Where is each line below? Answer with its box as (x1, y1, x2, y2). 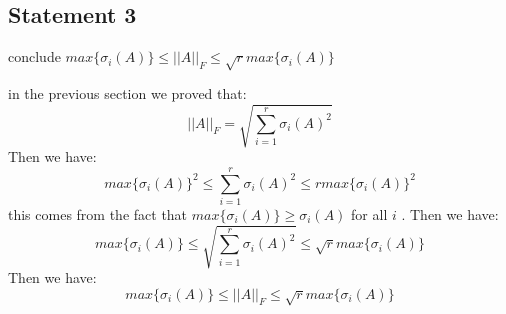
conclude (8, 46, 61, 67)
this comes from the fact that (8, 203, 188, 224)
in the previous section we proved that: (8, 82, 247, 103)
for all (351, 203, 388, 224)
